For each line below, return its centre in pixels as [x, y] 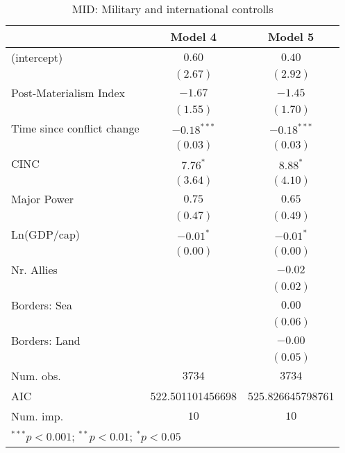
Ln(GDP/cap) [46, 234]
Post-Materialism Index [68, 93]
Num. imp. [37, 416]
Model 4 [193, 36]
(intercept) [37, 57]
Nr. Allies [34, 270]
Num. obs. [36, 376]
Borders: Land [46, 340]
